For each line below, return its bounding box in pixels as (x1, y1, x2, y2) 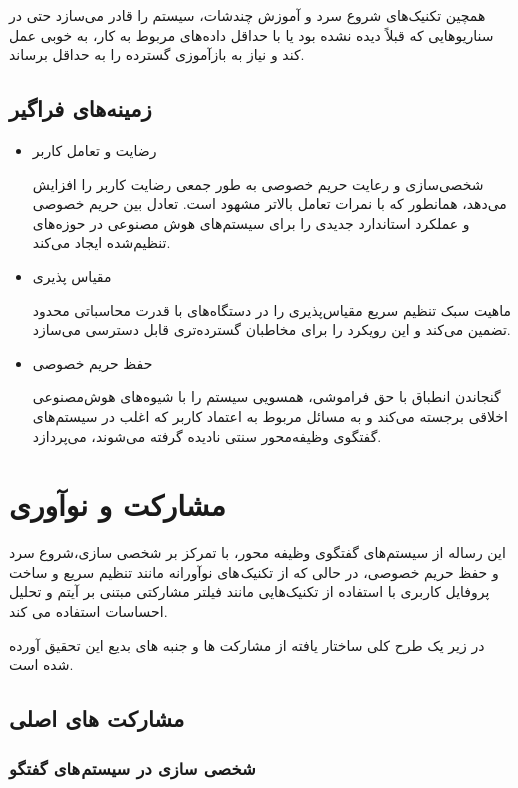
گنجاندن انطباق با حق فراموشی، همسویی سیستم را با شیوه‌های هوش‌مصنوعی (32, 386, 501, 407)
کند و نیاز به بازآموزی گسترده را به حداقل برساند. (9, 44, 305, 65)
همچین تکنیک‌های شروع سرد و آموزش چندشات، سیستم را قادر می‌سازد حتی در (9, 5, 486, 25)
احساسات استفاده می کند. (9, 601, 168, 622)
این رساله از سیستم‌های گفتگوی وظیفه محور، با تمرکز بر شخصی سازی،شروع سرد (9, 542, 506, 563)
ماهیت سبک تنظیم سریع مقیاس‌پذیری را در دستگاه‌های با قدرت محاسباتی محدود (32, 299, 512, 320)
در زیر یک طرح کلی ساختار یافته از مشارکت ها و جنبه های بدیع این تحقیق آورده (9, 634, 485, 655)
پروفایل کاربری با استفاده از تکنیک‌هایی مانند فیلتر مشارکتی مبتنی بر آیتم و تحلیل (9, 581, 490, 602)
